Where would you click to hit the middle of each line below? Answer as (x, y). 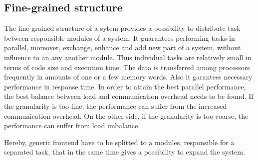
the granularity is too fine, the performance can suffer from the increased (116, 106)
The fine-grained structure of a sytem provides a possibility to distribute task (122, 28)
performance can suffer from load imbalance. (72, 125)
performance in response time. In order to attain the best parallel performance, (125, 86)
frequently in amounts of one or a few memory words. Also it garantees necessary (128, 77)
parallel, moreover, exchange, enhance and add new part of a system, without (123, 47)
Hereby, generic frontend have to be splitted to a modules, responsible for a (119, 142)
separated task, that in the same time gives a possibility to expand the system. (125, 152)
